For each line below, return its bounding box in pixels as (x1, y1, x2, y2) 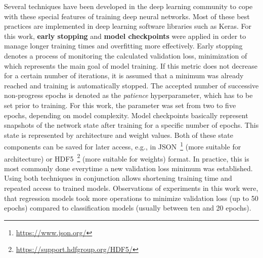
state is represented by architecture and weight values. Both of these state (4, 129, 234, 140)
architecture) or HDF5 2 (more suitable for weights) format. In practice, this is (4, 151, 249, 164)
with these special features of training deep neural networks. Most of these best (4, 11, 250, 21)
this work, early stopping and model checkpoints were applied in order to (4, 30, 246, 41)
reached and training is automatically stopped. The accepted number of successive (4, 80, 259, 90)
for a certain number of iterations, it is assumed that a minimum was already (4, 70, 244, 81)
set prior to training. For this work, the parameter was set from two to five (4, 99, 236, 110)
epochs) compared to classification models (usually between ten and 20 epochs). (4, 202, 251, 213)
